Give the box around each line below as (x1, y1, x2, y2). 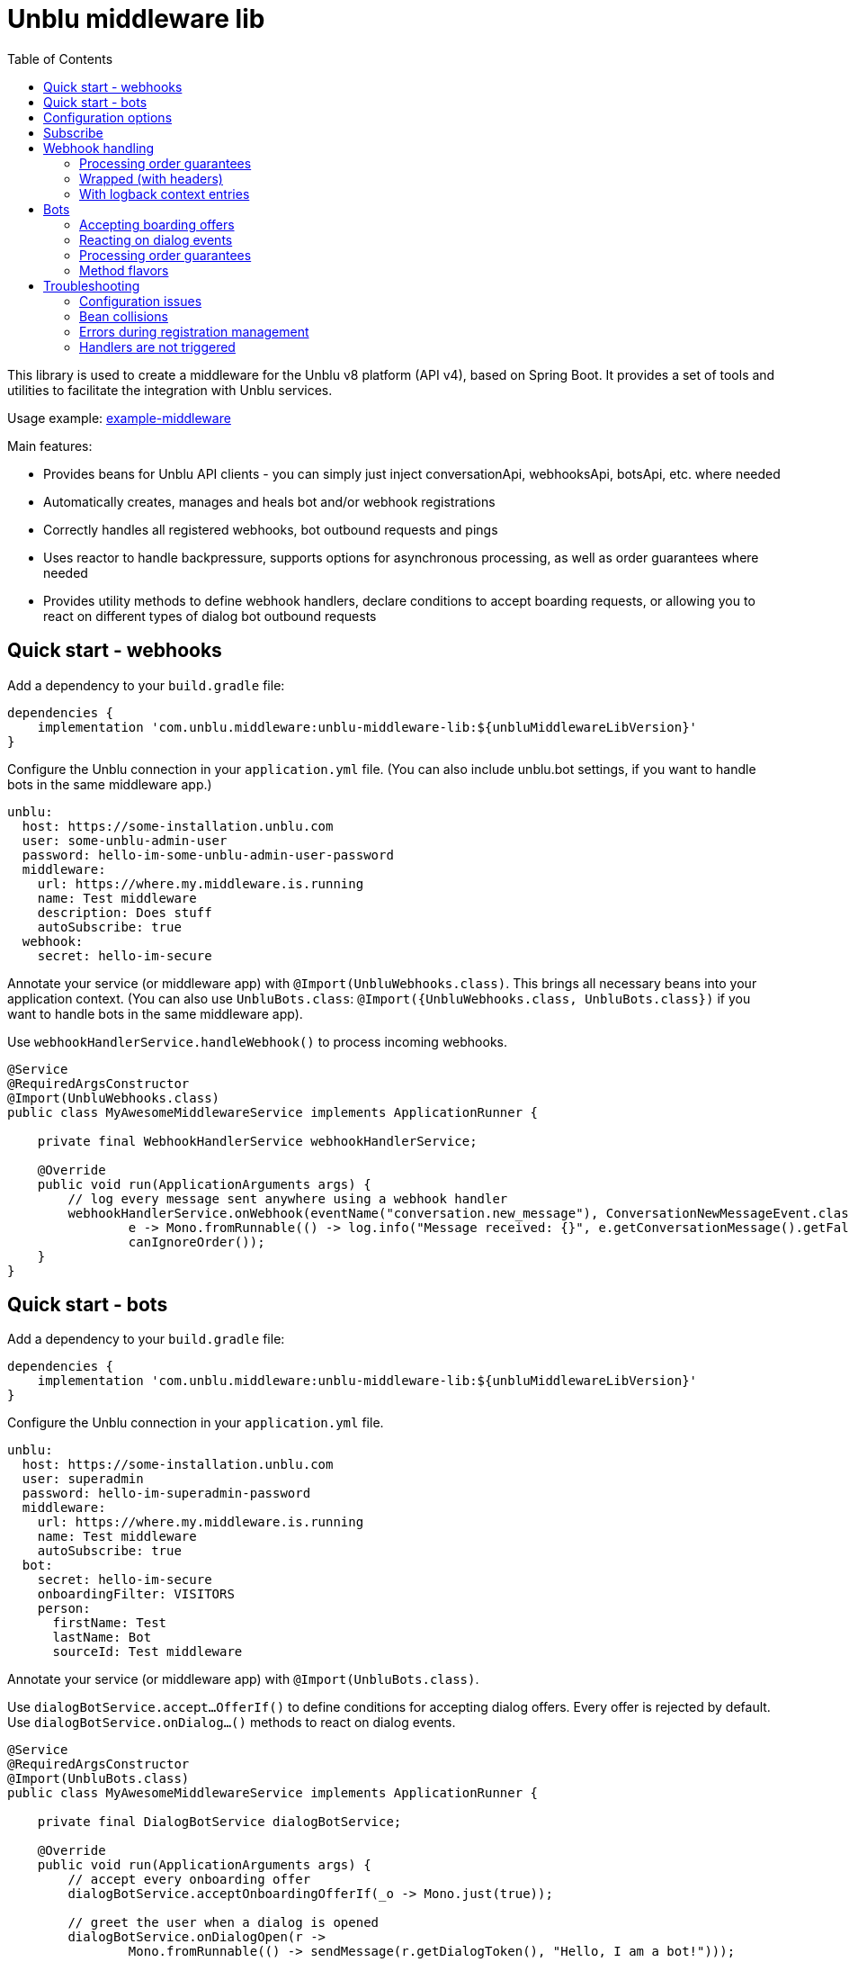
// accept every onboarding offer (67, 1872, 311, 1887)
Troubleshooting (43, 277, 140, 293)
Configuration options (43, 109, 173, 125)
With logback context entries (79, 185, 250, 202)
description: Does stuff (37, 904, 212, 920)
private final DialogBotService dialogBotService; (37, 1814, 402, 1830)
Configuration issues (79, 292, 202, 309)
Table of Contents (7, 50, 113, 67)
